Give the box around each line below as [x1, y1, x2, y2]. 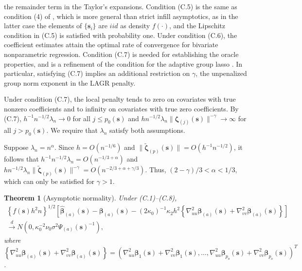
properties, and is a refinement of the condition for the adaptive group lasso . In [4, 58, 243, 69]
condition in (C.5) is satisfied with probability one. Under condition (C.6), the [4, 30, 237, 40]
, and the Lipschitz [169, 20, 225, 31]
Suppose [4, 142, 29, 152]
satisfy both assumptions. [109, 125, 185, 135]
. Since [54, 142, 74, 152]
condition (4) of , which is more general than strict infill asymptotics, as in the [4, 11, 238, 21]
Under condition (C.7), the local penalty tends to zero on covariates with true [4, 94, 236, 104]
